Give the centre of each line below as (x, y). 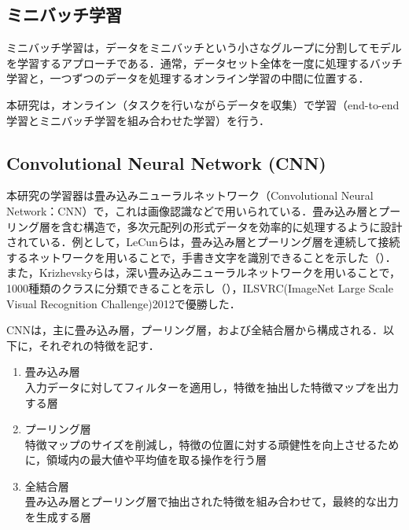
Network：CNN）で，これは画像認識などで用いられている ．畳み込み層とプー (204, 210)
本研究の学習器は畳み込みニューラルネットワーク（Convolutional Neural (190, 195)
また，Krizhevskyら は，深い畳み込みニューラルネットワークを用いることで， (203, 272)
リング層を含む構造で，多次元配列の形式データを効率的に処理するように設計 (204, 226)
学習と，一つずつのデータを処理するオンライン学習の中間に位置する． (188, 78)
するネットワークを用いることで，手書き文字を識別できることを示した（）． (201, 257)
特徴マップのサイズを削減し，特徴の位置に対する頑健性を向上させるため (212, 444)
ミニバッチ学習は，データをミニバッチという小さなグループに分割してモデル (204, 48)
